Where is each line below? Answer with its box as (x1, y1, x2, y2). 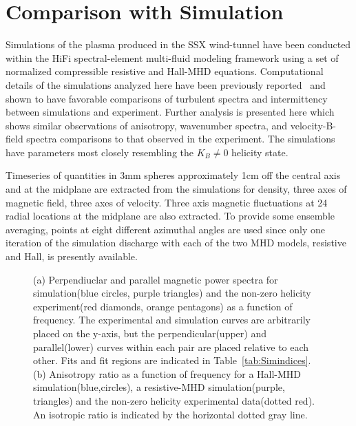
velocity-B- (290, 118, 337, 132)
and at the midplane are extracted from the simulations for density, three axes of (6, 182, 347, 196)
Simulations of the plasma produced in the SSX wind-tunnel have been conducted (6, 37, 351, 52)
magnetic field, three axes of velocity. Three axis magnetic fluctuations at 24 (6, 195, 328, 209)
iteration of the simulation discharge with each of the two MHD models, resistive (6, 235, 346, 250)
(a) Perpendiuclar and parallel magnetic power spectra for (33, 272, 278, 286)
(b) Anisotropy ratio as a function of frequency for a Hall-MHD (33, 366, 302, 381)
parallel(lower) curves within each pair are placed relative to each (33, 339, 309, 354)
